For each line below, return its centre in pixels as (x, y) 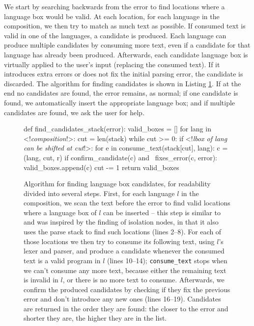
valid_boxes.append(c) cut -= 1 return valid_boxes (101, 167)
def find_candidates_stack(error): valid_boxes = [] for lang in (117, 129)
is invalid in (41, 280)
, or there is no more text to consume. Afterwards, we (143, 280)
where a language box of (60, 212)
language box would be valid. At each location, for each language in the (112, 16)
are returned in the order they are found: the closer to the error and (126, 308)
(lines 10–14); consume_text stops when (167, 260)
